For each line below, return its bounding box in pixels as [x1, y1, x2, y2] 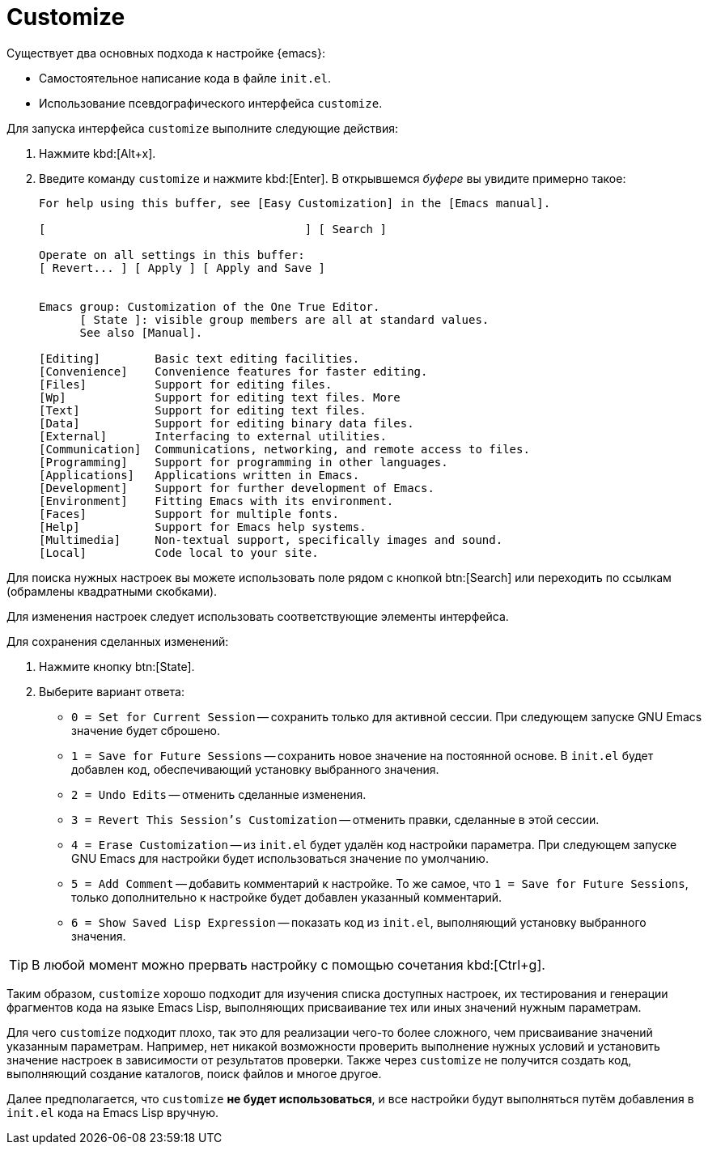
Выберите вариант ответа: [39, 684, 184, 699]
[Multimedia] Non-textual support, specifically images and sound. [39, 533, 503, 546]
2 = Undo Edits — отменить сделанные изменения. [71, 787, 367, 801]
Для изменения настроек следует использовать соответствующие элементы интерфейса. [6, 609, 509, 623]
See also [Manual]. [79, 325, 203, 339]
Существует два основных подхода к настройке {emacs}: [6, 45, 325, 60]
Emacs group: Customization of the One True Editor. [39, 299, 380, 313]
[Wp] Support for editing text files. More [39, 390, 401, 404]
